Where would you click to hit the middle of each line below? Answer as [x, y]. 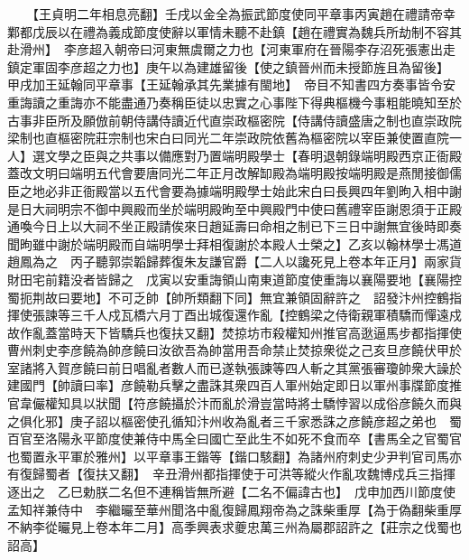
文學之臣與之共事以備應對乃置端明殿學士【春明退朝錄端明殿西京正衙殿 [253, 155]
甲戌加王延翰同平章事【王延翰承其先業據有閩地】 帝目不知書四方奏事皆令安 [231, 84]
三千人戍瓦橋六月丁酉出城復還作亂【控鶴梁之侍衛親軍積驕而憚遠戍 [266, 315]
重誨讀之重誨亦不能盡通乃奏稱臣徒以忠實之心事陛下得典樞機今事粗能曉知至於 [234, 102]
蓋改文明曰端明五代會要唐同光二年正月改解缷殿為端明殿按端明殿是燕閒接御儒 [234, 173]
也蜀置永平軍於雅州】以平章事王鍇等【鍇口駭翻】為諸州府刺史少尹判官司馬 [228, 456]
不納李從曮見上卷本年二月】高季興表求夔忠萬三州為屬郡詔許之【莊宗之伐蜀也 [234, 527]
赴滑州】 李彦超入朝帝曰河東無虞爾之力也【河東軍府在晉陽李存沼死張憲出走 [231, 49]
